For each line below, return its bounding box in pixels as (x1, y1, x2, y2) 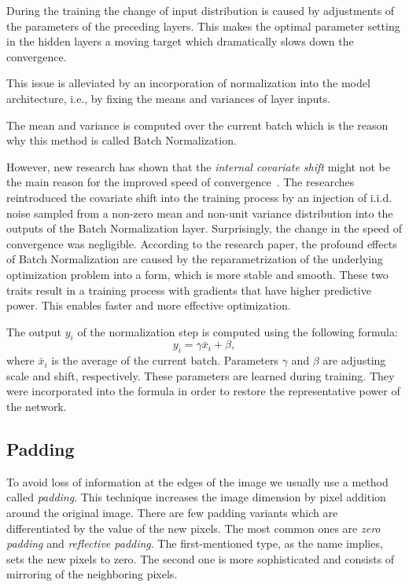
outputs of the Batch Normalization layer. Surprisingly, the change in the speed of (6, 220, 403, 237)
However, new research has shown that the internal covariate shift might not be (6, 158, 390, 174)
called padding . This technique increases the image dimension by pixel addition (6, 489, 386, 505)
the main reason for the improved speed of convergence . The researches (6, 174, 355, 190)
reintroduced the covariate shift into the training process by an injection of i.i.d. (6, 189, 392, 205)
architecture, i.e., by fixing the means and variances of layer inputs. (6, 90, 331, 106)
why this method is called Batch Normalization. (6, 132, 237, 149)
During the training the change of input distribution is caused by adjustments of (6, 2, 395, 18)
